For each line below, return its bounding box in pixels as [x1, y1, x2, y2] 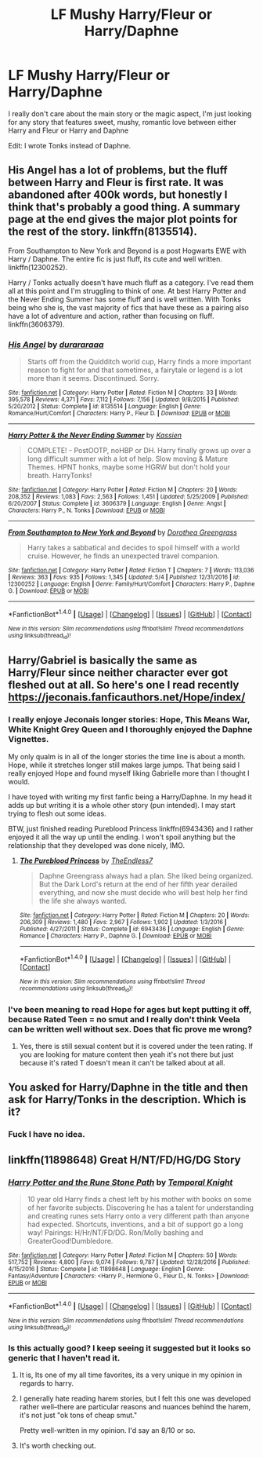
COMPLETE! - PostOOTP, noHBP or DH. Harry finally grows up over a [27, 446, 251, 455]
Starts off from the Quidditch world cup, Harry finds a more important [27, 357, 252, 367]
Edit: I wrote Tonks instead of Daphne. [8, 141, 131, 150]
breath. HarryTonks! [27, 471, 92, 481]
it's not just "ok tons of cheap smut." [19, 1411, 138, 1420]
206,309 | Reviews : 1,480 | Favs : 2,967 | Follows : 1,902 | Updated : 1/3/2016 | [19, 918, 227, 926]
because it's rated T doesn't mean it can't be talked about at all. [19, 1058, 225, 1067]
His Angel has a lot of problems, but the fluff [8, 163, 229, 177]
